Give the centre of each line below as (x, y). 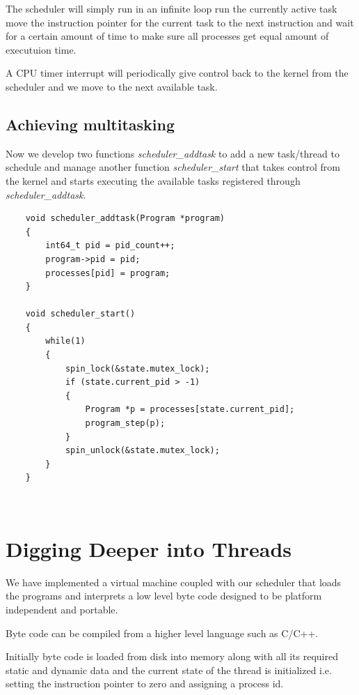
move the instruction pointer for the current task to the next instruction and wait (180, 22)
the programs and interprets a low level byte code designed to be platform (164, 596)
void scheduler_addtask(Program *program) (125, 219)
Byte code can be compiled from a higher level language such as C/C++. (162, 633)
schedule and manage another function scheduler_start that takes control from (173, 167)
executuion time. (41, 49)
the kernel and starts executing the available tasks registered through (153, 180)
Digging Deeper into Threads (149, 548)
